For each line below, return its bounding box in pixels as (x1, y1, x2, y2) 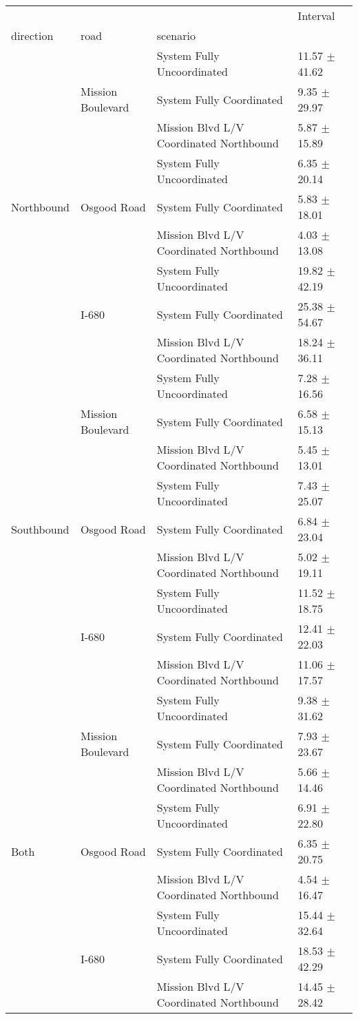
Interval (297, 8, 335, 23)
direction (11, 28, 54, 43)
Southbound (11, 521, 70, 537)
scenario (156, 28, 196, 43)
